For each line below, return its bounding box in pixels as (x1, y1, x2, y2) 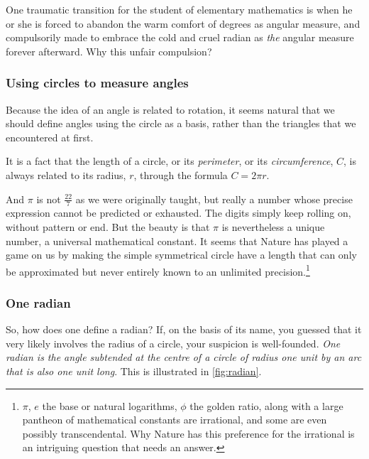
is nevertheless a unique (221, 219, 325, 234)
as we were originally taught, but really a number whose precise (75, 191, 353, 206)
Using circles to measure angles (6, 74, 189, 92)
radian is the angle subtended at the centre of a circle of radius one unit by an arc (6, 350, 362, 364)
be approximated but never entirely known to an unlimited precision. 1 (6, 261, 310, 279)
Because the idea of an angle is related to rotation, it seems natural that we (6, 102, 335, 117)
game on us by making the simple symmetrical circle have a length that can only (6, 247, 357, 262)
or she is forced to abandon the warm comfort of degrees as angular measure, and (6, 16, 360, 31)
